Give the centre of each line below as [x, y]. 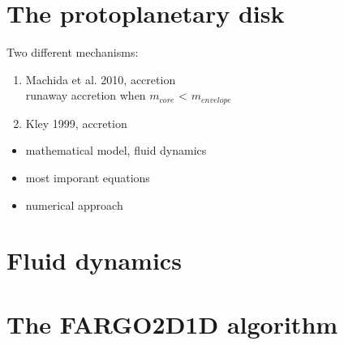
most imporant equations [88, 177]
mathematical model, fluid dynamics [116, 150]
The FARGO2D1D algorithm [172, 324]
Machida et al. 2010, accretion [101, 79]
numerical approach [74, 204]
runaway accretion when [86, 95]
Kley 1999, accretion [76, 123]
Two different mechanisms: [73, 52]
